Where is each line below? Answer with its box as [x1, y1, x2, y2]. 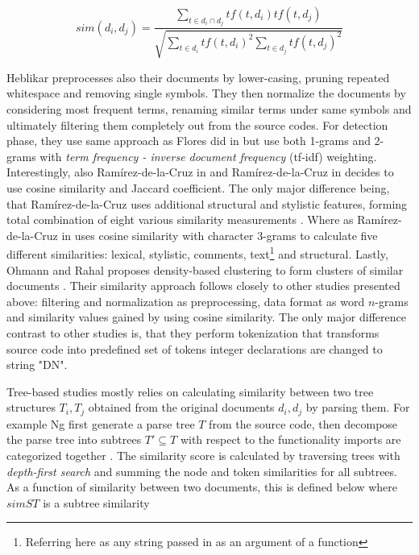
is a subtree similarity [43, 494, 150, 511]
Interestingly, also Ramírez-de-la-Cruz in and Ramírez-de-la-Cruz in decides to [6, 164, 394, 180]
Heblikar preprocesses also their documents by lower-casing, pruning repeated [6, 68, 390, 85]
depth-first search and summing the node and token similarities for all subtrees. [6, 462, 397, 479]
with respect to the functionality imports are [180, 431, 401, 448]
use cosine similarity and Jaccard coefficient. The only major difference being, [6, 180, 390, 197]
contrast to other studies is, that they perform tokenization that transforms [6, 325, 380, 342]
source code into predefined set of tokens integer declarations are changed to [6, 340, 383, 357]
